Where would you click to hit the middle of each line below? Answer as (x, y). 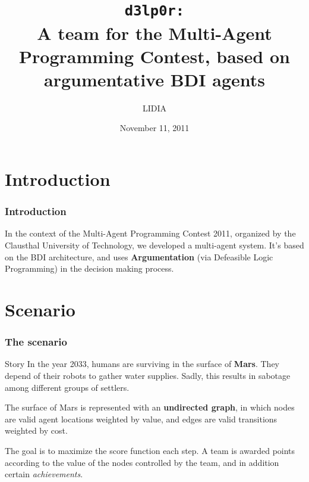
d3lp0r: (154, 11)
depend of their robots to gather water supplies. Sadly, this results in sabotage (148, 375)
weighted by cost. (36, 430)
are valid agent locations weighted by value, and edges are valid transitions (141, 419)
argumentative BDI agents (154, 79)
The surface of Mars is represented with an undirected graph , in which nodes (150, 407)
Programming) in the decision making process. (89, 268)
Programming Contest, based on (154, 56)
